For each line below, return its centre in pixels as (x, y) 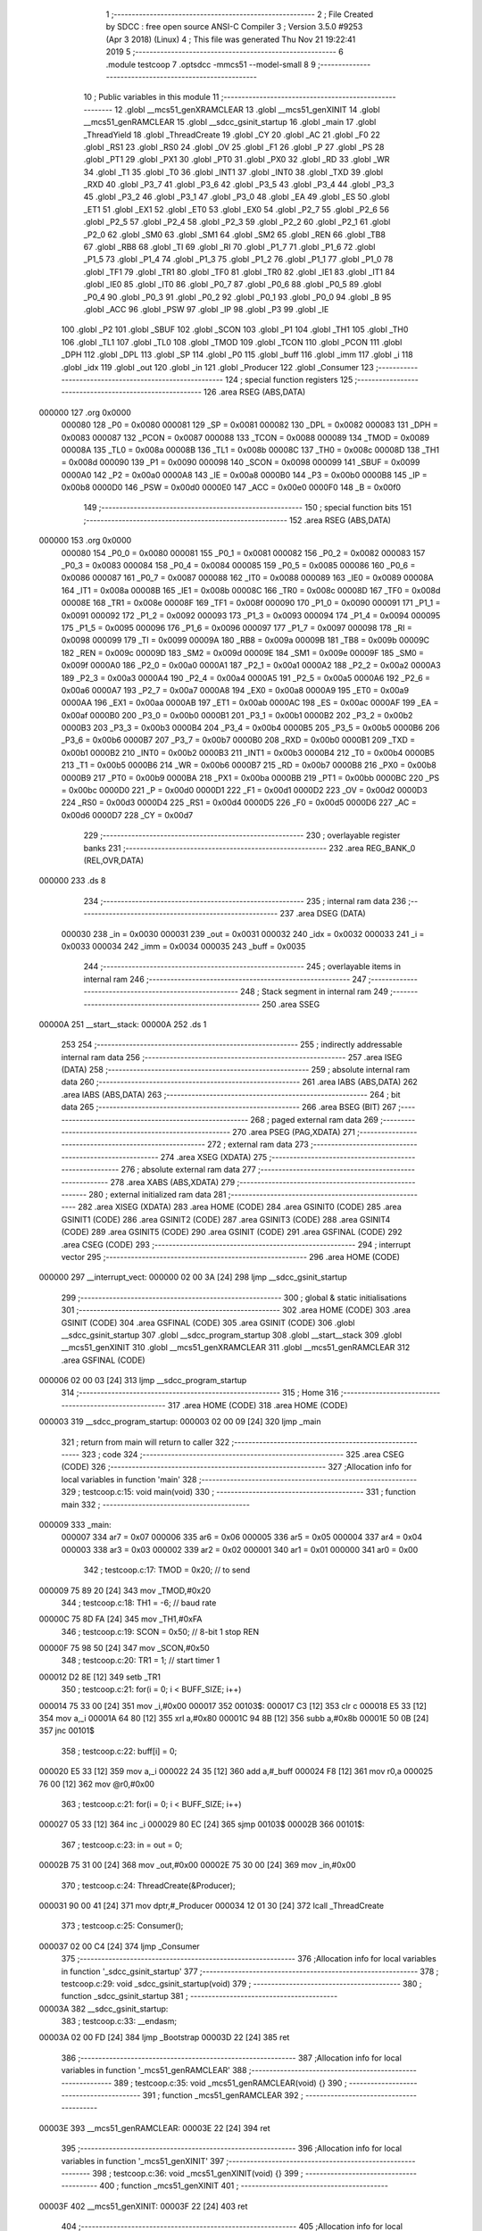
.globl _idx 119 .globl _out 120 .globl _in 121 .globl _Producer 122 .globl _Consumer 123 (217, 367)
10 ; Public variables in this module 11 (151, 97)
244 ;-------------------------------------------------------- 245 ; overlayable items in (242, 966)
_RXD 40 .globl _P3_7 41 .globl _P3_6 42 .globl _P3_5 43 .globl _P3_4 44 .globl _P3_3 (239, 185)
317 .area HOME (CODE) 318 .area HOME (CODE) (258, 1405)
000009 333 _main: (75, 1524)
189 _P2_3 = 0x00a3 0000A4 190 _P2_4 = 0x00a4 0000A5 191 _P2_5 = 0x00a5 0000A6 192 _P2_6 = (246, 677)
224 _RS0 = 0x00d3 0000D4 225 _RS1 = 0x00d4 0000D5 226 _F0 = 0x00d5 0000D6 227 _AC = (239, 802)
